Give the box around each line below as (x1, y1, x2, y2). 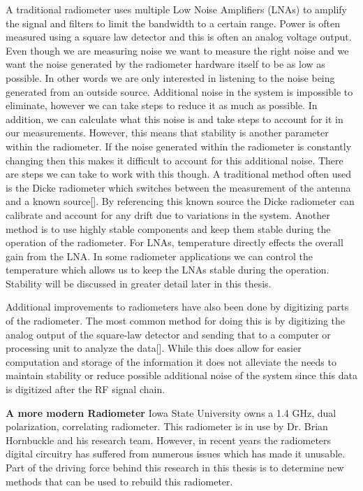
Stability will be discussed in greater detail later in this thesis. (6, 276, 272, 290)
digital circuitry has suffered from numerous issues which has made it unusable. (6, 446, 346, 461)
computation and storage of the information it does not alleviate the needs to (6, 354, 336, 369)
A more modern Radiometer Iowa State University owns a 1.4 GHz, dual (6, 405, 336, 420)
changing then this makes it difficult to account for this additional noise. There (6, 152, 343, 167)
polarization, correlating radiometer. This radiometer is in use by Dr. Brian (6, 419, 328, 434)
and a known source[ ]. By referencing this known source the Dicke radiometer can (6, 194, 355, 208)
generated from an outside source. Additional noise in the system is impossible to (6, 84, 353, 99)
